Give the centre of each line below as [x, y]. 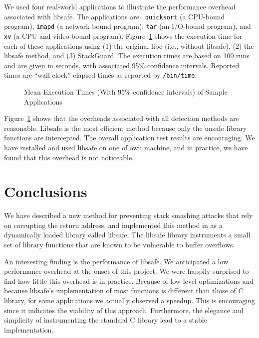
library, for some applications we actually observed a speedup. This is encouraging [130, 300]
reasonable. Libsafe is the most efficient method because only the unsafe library [126, 128]
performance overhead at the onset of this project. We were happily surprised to [127, 271]
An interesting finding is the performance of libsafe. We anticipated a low [116, 261]
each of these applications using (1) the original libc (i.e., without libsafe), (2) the [129, 46]
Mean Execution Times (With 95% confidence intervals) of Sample [126, 92]
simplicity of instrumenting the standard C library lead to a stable [106, 320]
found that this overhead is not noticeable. [69, 157]
